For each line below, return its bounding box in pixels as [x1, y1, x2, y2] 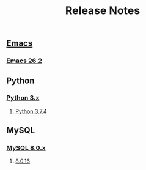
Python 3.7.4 [15, 108, 47, 115]
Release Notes [65, 4, 141, 18]
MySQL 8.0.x [6, 144, 46, 152]
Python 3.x [6, 94, 40, 102]
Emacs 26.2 [6, 56, 43, 65]
